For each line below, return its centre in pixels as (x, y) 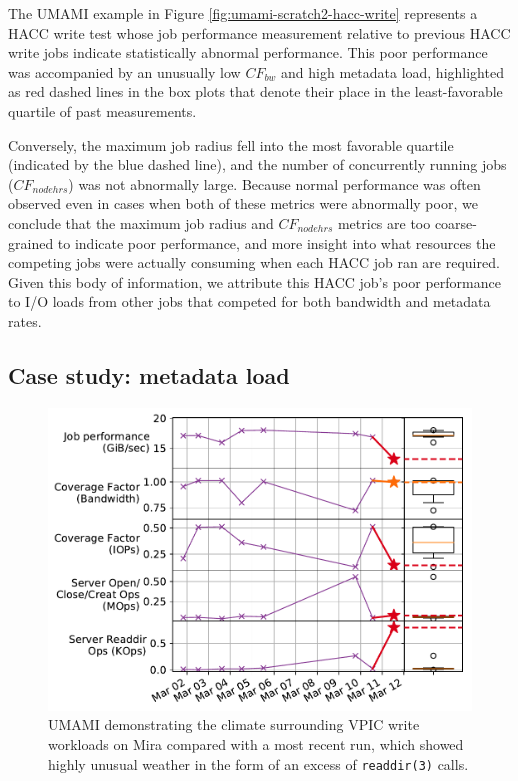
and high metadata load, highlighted (392, 71)
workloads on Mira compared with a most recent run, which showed (256, 744)
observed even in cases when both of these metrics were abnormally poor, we (243, 203)
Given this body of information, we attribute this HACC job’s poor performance (254, 281)
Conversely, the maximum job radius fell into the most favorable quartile (231, 144)
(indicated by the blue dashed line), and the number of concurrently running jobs (257, 164)
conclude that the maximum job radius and (141, 222)
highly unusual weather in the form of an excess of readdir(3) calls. (258, 763)
